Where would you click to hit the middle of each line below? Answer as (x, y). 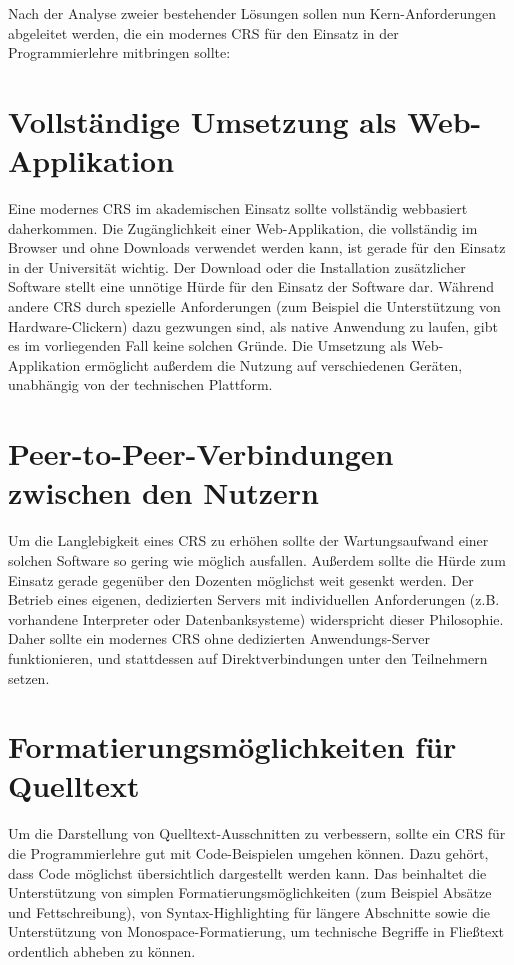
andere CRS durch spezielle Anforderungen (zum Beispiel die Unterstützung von (254, 306)
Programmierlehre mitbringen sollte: (119, 52)
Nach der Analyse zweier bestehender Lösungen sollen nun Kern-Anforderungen (252, 13)
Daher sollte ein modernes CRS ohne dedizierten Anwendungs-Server (219, 638)
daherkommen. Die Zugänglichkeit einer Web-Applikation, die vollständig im (243, 227)
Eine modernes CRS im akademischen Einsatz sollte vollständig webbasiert (238, 208)
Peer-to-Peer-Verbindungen (201, 453)
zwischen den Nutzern (163, 492)
